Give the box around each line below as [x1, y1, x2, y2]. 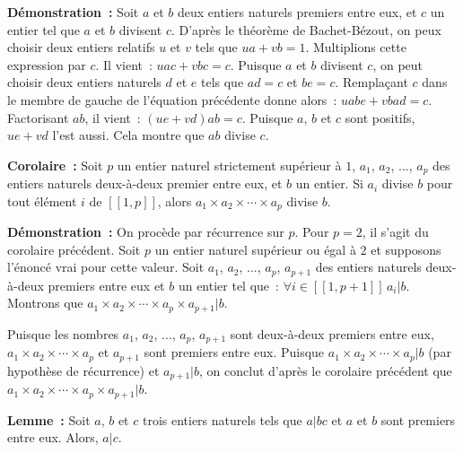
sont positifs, [345, 108, 415, 126]
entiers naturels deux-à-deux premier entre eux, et [7, 174, 283, 193]
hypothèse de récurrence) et [7, 361, 160, 379]
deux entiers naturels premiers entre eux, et [177, 3, 417, 21]
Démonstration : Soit [7, 3, 139, 21]
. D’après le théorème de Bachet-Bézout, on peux [170, 20, 441, 39]
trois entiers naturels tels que [142, 410, 302, 429]
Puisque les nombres [7, 324, 119, 343]
